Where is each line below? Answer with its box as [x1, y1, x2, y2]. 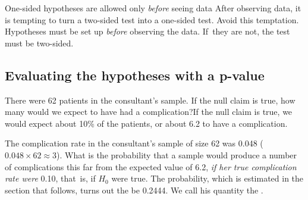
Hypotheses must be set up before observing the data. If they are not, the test [5, 25, 290, 37]
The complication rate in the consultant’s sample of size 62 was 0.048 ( [5, 137, 263, 149]
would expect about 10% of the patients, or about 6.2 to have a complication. [5, 117, 288, 129]
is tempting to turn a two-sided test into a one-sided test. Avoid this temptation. [5, 13, 299, 26]
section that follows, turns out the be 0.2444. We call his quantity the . [5, 183, 263, 196]
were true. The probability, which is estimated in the [111, 172, 304, 185]
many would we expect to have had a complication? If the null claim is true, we [5, 105, 293, 118]
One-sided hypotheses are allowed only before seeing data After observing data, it [5, 2, 301, 14]
